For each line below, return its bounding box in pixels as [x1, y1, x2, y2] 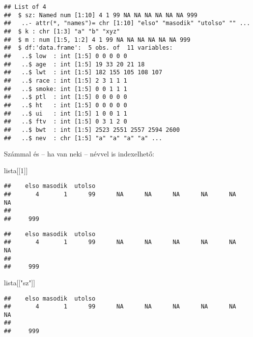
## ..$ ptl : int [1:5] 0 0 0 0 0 [4, 93, 127, 101]
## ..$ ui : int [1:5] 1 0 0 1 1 [4, 110, 127, 117]
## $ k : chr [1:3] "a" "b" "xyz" [4, 28, 120, 35]
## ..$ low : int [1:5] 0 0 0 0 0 [4, 52, 127, 60]
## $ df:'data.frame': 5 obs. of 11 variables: [4, 44, 173, 52]
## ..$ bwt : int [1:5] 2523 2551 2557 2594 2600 [4, 126, 180, 133]
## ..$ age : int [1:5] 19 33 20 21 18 [4, 61, 145, 68]
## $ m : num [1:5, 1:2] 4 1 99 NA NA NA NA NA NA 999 [4, 36, 191, 43]
